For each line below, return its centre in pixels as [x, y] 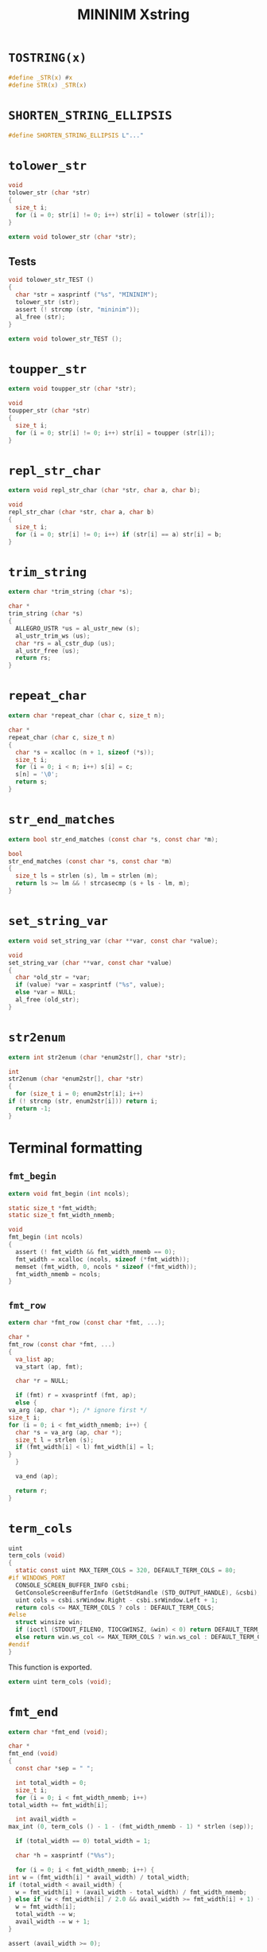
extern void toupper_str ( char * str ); [72, 389]
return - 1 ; [33, 1108]
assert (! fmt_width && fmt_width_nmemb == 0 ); [96, 1251]
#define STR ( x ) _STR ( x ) [48, 85]
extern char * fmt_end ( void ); [58, 1732]
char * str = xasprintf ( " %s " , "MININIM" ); [87, 295]
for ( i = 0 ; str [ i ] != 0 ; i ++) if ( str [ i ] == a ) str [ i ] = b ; [119, 534]
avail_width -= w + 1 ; [53, 1922]
